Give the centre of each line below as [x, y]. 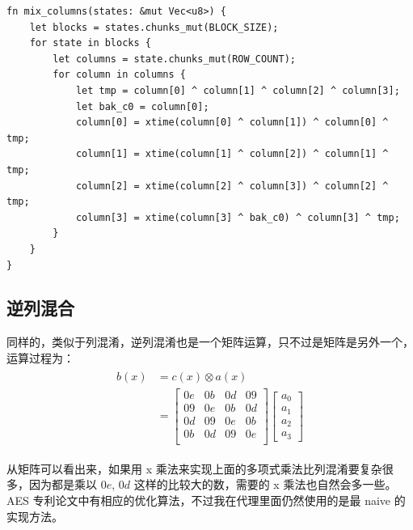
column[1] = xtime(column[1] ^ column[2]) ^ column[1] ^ [232, 154]
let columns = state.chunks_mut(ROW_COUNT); [174, 59]
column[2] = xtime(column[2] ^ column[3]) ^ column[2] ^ [232, 186]
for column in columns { [119, 75]
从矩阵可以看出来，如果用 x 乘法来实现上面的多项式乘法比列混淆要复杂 [194, 468]
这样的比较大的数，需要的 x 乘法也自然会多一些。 [265, 484]
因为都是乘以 [63, 484]
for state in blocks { [90, 43]
